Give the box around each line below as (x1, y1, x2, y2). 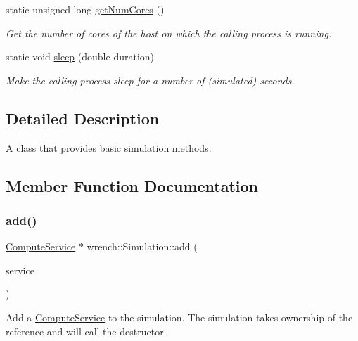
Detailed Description (6, 107, 160, 129)
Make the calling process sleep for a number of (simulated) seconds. (6, 72, 295, 87)
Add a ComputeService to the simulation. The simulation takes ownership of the (6, 309, 353, 324)
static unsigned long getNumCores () (6, 2, 165, 16)
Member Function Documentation (6, 174, 259, 196)
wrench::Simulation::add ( (87, 239, 198, 254)
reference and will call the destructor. (6, 323, 167, 338)
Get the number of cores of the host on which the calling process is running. (6, 25, 332, 40)
